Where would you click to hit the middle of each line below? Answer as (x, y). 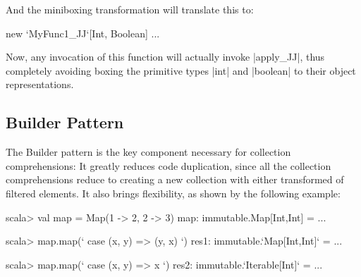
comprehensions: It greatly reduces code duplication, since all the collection (169, 165)
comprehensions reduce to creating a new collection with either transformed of (175, 179)
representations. (40, 84)
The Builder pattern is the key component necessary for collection (148, 152)
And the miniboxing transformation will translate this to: (130, 9)
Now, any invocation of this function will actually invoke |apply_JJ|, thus (165, 57)
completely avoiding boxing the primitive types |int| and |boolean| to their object (181, 70)
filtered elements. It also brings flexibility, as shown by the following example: (173, 193)
